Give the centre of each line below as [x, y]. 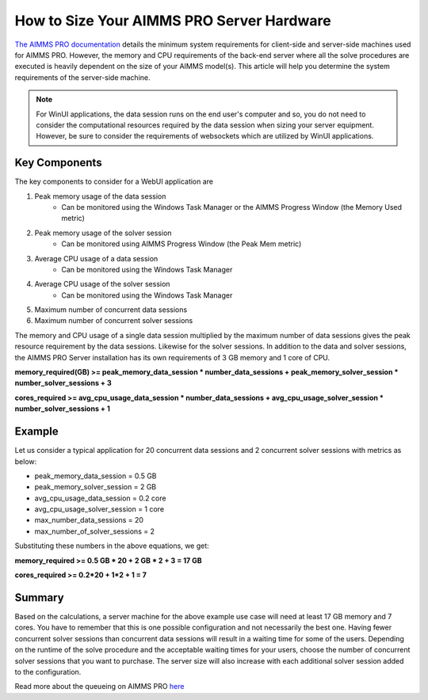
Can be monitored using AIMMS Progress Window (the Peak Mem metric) [182, 244]
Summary [39, 597]
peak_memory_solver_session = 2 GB [96, 487]
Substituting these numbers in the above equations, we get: [112, 546]
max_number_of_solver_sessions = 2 [94, 531]
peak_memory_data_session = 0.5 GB [96, 476]
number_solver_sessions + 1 [62, 409]
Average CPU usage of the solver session [102, 284]
